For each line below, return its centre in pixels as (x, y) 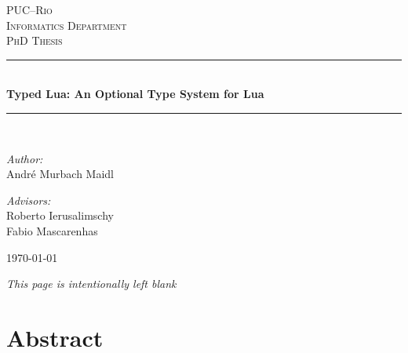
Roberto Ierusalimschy (60, 215)
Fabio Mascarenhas (52, 230)
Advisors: (29, 200)
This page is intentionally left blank (91, 284)
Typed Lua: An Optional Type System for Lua (135, 94)
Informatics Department (67, 25)
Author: (25, 158)
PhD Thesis (35, 40)
